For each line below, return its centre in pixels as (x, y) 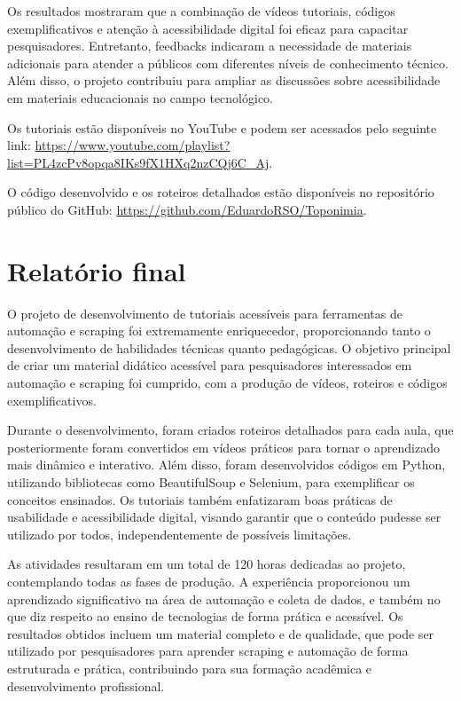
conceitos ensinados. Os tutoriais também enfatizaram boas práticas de (200, 499)
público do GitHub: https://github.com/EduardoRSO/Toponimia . (187, 209)
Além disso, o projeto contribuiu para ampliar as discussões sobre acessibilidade (224, 80)
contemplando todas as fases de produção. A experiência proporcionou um (209, 581)
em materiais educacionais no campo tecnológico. (140, 97)
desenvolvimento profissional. (86, 685)
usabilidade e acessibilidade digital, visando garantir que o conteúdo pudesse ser (224, 517)
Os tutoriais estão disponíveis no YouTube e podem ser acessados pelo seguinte (222, 127)
